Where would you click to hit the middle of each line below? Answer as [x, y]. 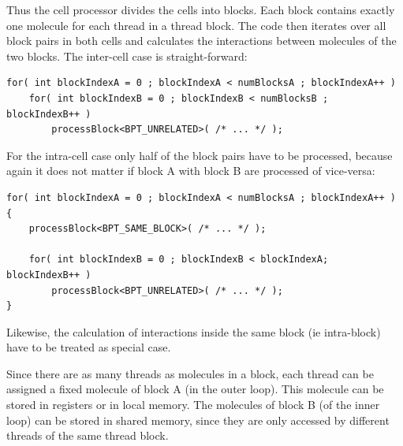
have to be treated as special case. [89, 347]
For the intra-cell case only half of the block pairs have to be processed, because [200, 155]
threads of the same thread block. [88, 435]
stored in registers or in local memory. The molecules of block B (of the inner [193, 405]
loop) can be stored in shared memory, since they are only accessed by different [198, 420]
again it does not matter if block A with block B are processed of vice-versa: [191, 171]
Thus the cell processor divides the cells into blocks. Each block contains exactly [201, 9]
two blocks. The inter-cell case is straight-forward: [127, 56]
